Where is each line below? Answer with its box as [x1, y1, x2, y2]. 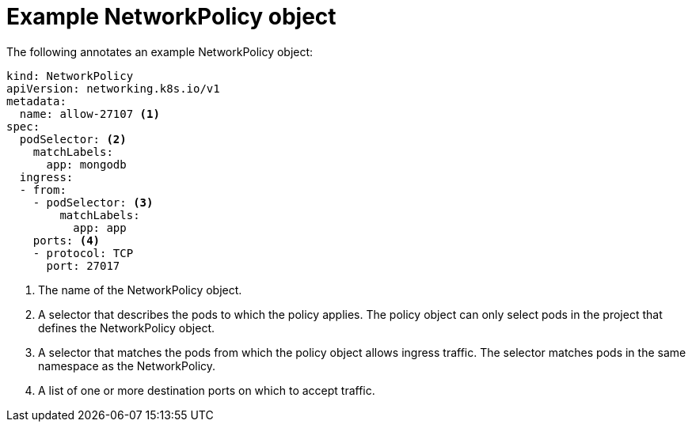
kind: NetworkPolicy [6, 69, 134, 82]
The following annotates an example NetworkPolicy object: [6, 44, 314, 59]
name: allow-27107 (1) [19, 107, 160, 120]
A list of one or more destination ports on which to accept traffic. [38, 383, 375, 397]
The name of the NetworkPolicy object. [38, 282, 242, 297]
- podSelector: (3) [32, 195, 154, 209]
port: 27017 [46, 259, 120, 272]
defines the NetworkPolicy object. [38, 320, 215, 335]
